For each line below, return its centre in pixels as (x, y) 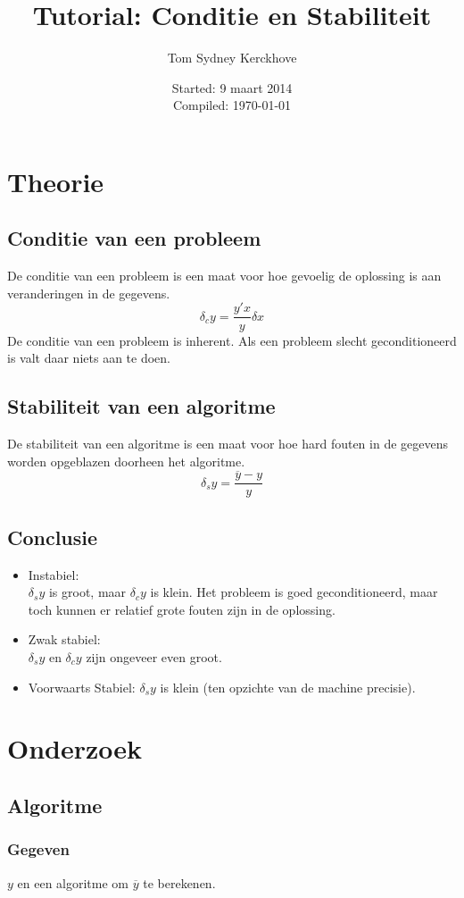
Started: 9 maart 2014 (232, 87)
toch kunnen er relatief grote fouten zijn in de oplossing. (182, 609)
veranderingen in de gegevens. (89, 293)
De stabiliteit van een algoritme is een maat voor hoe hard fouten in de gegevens (228, 443)
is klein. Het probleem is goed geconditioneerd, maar (294, 592)
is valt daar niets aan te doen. (89, 358)
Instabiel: (54, 574)
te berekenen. (179, 882)
